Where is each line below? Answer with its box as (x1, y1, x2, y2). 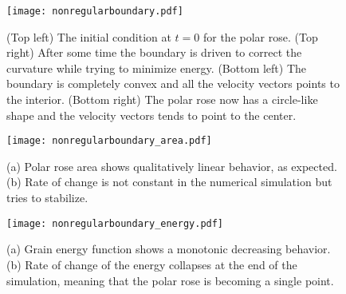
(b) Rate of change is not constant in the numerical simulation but (6, 173, 332, 190)
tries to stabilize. (6, 189, 88, 206)
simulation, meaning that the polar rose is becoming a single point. (6, 272, 334, 288)
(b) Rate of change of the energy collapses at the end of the (6, 256, 297, 272)
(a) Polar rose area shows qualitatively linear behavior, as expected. (6, 157, 337, 174)
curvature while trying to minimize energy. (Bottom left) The (6, 59, 307, 76)
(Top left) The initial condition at (6, 28, 171, 45)
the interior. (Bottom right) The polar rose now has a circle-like (6, 91, 318, 108)
